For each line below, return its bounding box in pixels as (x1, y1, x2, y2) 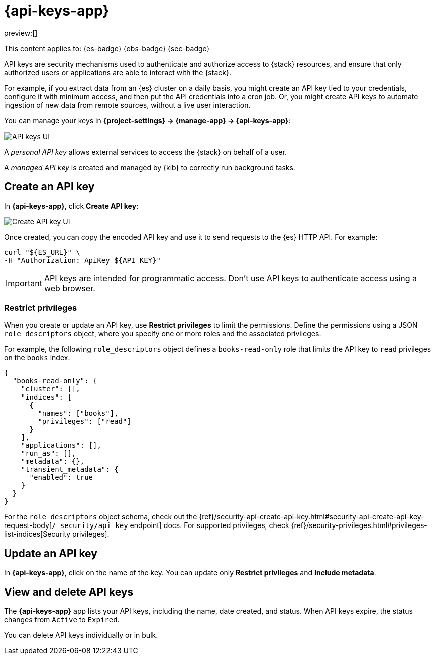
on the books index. (4, 353, 70, 362)
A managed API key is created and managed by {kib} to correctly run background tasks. (4, 163, 295, 172)
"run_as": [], (21, 449, 76, 458)
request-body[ (4, 521, 52, 530)
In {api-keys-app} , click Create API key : (4, 201, 139, 210)
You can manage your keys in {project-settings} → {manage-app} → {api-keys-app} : (4, 116, 291, 125)
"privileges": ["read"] (38, 417, 131, 426)
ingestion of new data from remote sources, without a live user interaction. (4, 100, 251, 109)
